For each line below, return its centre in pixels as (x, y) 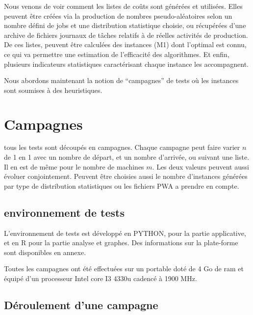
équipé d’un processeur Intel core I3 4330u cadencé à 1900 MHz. (101, 278)
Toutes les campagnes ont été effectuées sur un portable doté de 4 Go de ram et (124, 269)
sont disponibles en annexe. (45, 252)
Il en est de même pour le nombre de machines (74, 166)
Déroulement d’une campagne (81, 305)
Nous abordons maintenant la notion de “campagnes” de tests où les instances (121, 80)
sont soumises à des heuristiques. (53, 90)
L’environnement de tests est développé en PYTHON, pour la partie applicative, (125, 233)
